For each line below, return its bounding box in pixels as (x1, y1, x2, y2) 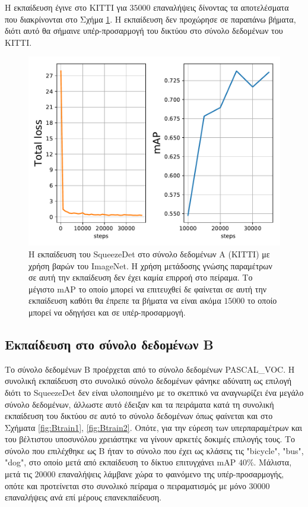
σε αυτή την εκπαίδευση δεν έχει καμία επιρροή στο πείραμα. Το (28, 271, 253, 284)
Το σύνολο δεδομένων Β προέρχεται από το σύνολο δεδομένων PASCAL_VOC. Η (5, 363, 295, 375)
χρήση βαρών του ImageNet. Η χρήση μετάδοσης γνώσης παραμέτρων (28, 259, 272, 272)
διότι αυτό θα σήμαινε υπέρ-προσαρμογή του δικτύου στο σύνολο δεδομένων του (5, 24, 283, 37)
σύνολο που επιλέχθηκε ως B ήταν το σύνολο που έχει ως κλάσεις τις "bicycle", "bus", (5, 444, 304, 456)
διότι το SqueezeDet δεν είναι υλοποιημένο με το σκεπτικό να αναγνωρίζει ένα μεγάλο (5, 386, 304, 398)
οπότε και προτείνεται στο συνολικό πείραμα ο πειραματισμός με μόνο (5, 479, 246, 492)
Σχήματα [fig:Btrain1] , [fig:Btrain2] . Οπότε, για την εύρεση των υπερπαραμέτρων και (5, 421, 302, 433)
